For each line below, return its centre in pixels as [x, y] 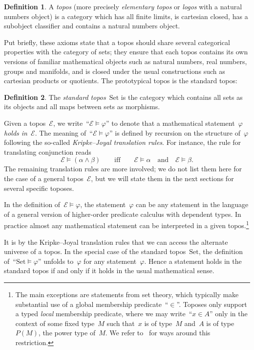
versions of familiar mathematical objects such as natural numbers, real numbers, [126, 61]
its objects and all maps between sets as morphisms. [82, 106]
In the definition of [32, 204]
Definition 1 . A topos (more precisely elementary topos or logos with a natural [123, 6]
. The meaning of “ [64, 132]
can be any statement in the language [192, 204]
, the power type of [67, 333]
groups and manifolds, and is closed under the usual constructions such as [115, 71]
